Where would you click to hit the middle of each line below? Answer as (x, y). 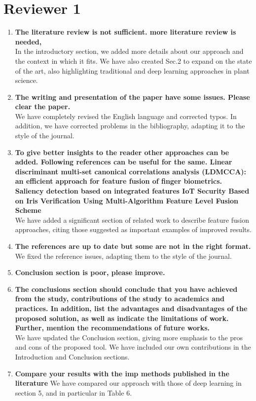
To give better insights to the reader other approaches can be (122, 152)
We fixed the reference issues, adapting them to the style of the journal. (123, 256)
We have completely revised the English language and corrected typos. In (126, 116)
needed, (28, 41)
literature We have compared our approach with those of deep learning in (128, 383)
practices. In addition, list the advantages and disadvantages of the (131, 308)
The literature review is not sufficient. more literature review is (126, 32)
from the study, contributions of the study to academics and (120, 299)
